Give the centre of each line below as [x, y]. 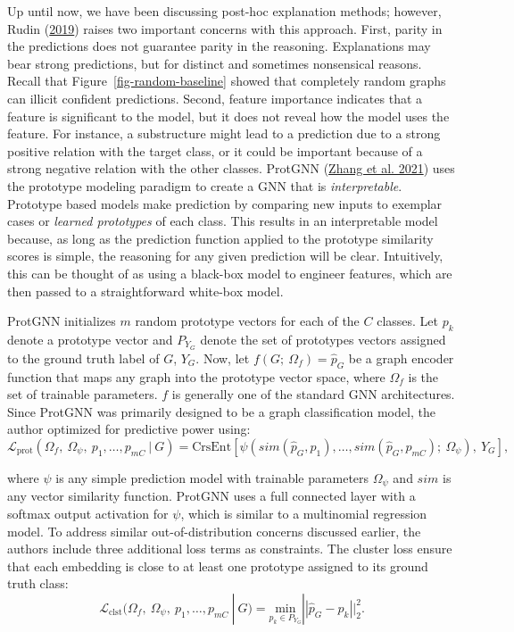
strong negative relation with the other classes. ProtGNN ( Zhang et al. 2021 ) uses [231, 168]
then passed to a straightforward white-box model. [145, 291]
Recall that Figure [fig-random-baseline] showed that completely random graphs [227, 81]
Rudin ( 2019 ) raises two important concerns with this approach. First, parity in [225, 28]
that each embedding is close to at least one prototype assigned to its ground [218, 565]
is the [423, 376]
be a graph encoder [401, 358]
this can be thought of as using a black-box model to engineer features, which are [230, 273]
